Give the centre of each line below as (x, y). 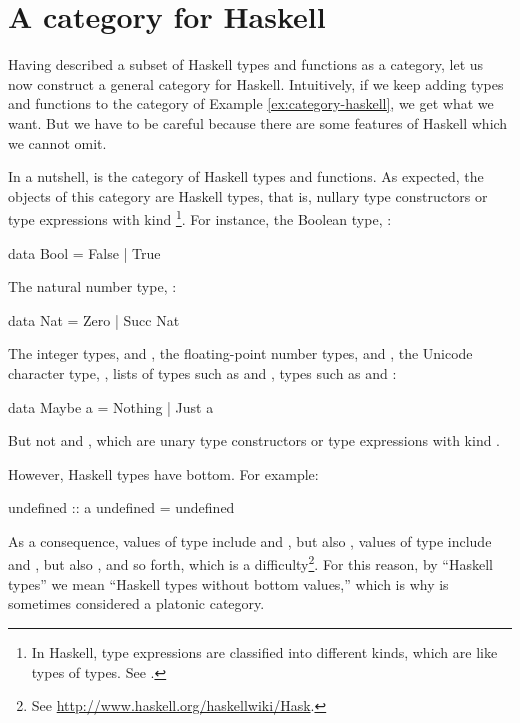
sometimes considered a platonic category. (136, 603)
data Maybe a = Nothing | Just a (111, 406)
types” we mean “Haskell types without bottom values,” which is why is (228, 583)
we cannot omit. (57, 142)
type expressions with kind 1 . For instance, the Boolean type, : (200, 217)
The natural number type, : (92, 286)
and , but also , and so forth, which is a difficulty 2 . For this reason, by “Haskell (250, 563)
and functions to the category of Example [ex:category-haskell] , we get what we (251, 103)
